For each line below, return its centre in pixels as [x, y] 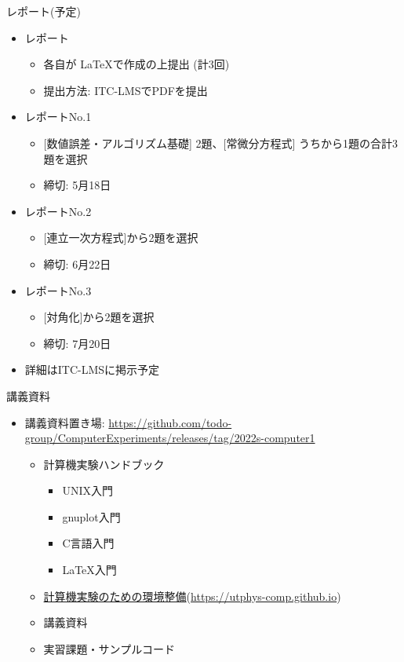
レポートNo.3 [58, 290]
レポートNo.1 [58, 117]
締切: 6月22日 [77, 263]
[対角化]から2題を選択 [99, 317]
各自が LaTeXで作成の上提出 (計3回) [136, 64]
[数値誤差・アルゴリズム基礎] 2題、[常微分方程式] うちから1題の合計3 [221, 143]
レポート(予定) [44, 11]
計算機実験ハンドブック [104, 464]
